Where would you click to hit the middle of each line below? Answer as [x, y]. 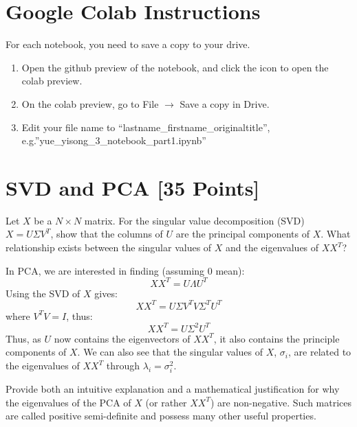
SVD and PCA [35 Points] [133, 187]
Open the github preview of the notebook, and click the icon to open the [175, 67]
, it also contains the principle [277, 338]
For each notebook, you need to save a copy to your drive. [128, 44]
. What [336, 234]
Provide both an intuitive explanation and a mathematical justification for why [173, 389]
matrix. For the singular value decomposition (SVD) [194, 220]
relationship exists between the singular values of [109, 247]
